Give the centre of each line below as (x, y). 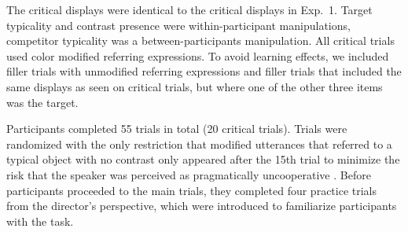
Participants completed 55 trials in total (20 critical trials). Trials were (177, 129)
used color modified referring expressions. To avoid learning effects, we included (198, 55)
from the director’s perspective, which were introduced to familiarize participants (202, 206)
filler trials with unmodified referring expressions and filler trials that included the (204, 71)
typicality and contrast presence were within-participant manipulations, (178, 25)
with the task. (40, 221)
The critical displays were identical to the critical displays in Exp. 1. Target (189, 9)
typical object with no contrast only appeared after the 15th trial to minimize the (203, 159)
